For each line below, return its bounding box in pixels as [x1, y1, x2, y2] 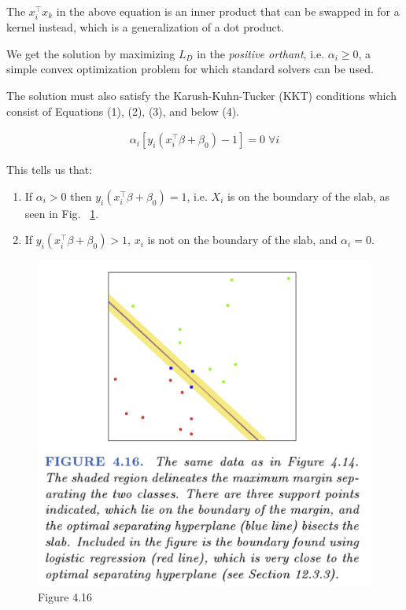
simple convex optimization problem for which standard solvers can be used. [6, 61, 374, 77]
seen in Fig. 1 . [24, 205, 99, 221]
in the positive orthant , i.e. [197, 45, 325, 61]
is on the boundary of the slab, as [227, 187, 389, 204]
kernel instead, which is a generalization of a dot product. [6, 19, 285, 35]
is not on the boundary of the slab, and [147, 231, 338, 248]
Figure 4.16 [38, 589, 93, 605]
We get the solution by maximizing [6, 45, 175, 61]
